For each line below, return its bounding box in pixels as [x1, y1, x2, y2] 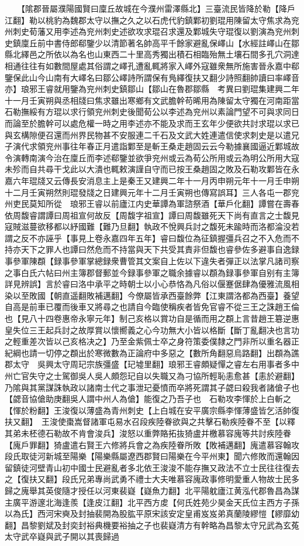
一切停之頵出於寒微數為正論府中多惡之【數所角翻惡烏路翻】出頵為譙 [37, 346, 299, 359]
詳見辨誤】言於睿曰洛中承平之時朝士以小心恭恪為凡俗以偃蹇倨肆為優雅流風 [5, 278, 291, 290]
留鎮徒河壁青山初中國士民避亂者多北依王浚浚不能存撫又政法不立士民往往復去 [5, 461, 299, 473]
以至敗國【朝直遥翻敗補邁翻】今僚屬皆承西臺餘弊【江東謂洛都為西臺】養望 [12, 289, 299, 301]
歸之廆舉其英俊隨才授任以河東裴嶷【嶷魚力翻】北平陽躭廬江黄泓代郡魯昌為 [5, 484, 291, 496]
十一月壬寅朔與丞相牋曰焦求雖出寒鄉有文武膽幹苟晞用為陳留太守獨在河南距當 [5, 94, 299, 106]
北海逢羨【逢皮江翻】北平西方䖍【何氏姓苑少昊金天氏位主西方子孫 [45, 496, 299, 508]
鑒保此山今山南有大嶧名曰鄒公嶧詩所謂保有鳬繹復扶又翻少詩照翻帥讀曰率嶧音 [5, 71, 299, 83]
